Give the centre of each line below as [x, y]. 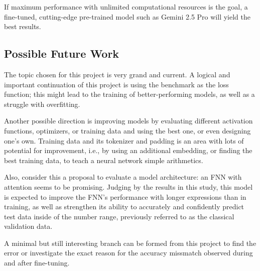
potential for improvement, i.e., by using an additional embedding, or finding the [128, 150]
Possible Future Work [62, 53]
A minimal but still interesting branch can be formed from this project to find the [130, 243]
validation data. [28, 226]
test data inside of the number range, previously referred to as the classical [119, 216]
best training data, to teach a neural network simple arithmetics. [104, 160]
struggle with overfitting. [42, 104]
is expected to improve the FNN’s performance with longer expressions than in [125, 196]
